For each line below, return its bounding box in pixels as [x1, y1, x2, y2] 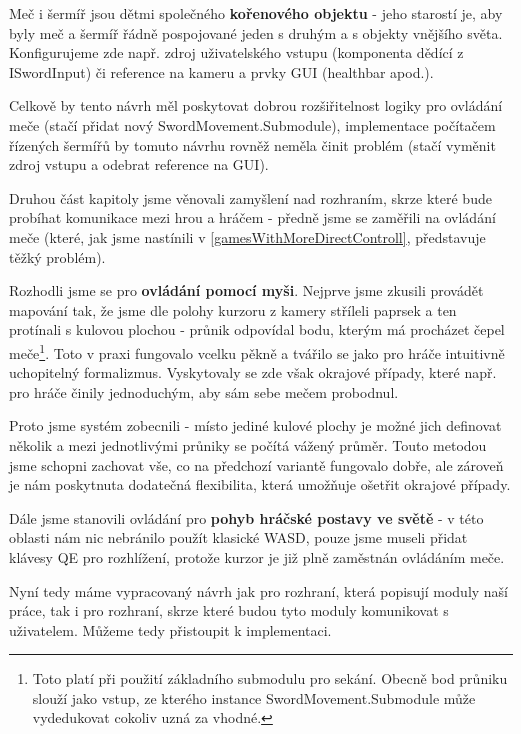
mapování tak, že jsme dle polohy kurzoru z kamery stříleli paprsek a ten [9, 299, 457, 320]
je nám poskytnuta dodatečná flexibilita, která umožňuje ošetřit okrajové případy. [9, 474, 511, 495]
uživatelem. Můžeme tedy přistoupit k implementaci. [9, 619, 332, 640]
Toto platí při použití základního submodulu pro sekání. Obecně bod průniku [32, 668, 508, 689]
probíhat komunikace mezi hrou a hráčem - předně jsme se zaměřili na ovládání [9, 207, 496, 228]
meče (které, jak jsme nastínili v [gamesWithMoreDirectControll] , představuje [9, 226, 486, 247]
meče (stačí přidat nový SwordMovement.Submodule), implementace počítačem [9, 114, 496, 135]
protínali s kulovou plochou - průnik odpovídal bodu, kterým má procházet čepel [9, 319, 505, 340]
